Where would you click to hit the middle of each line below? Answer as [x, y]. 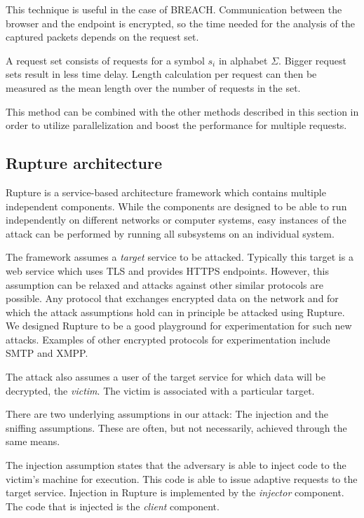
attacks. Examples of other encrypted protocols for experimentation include [168, 339]
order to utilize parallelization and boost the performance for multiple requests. [176, 125]
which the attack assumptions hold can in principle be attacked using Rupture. [175, 312]
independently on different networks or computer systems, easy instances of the [176, 220]
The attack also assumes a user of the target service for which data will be [166, 377]
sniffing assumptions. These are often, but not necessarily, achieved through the [176, 427]
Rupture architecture [84, 163]
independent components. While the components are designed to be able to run [176, 206]
